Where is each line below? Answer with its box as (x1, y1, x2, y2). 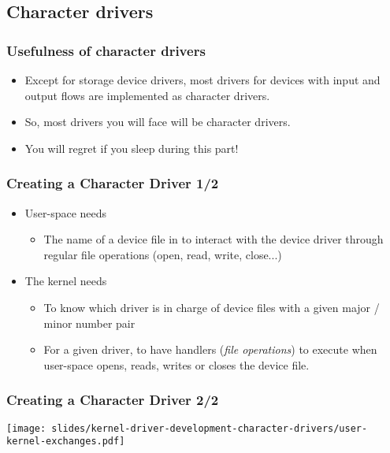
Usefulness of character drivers (6, 40, 206, 60)
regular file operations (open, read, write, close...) (43, 246, 282, 262)
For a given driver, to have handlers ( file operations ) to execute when (43, 341, 377, 358)
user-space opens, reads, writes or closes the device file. (43, 356, 310, 373)
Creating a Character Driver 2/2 (6, 390, 219, 410)
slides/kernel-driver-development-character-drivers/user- (51, 422, 368, 434)
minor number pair (43, 314, 136, 331)
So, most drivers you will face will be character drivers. (24, 113, 291, 130)
